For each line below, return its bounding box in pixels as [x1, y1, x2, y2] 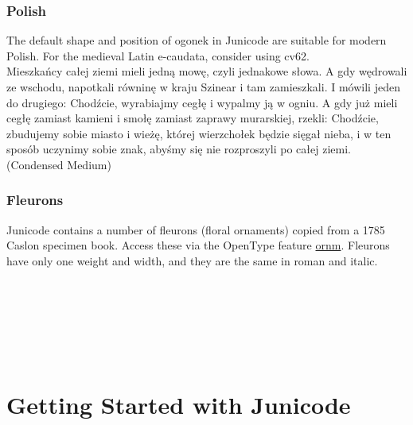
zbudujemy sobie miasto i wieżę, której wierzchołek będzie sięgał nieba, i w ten [6, 125, 392, 141]
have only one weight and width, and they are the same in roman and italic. [6, 252, 378, 269]
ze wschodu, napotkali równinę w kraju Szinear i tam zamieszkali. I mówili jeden [6, 79, 400, 95]
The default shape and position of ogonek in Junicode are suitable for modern [6, 32, 387, 48]
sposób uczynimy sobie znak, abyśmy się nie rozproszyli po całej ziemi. [6, 141, 351, 157]
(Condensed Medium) [6, 156, 111, 172]
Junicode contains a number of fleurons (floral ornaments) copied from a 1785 [6, 221, 385, 238]
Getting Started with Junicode [6, 388, 351, 420]
